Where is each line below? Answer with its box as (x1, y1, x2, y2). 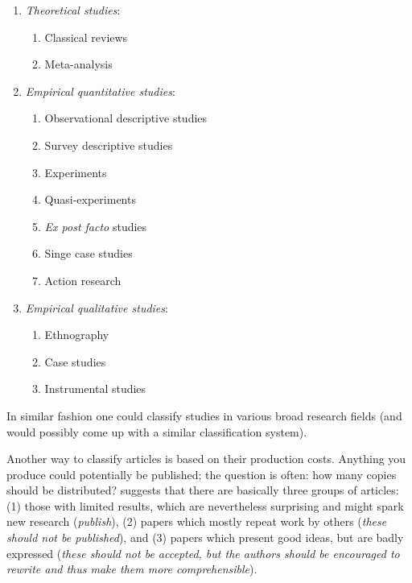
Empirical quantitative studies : (25, 82, 175, 99)
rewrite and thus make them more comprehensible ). (6, 560, 257, 577)
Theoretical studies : (25, 2, 121, 18)
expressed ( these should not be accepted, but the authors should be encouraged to (6, 544, 400, 561)
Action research (44, 271, 122, 288)
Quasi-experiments (44, 191, 136, 208)
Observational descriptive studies (44, 110, 208, 126)
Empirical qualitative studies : (25, 299, 168, 316)
